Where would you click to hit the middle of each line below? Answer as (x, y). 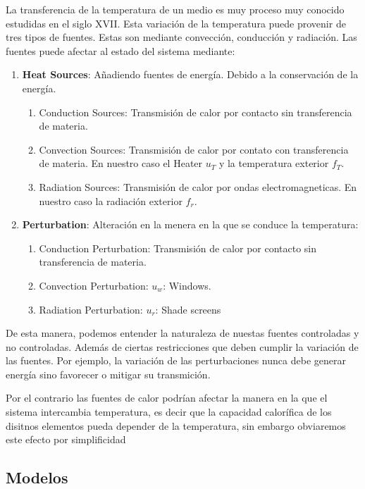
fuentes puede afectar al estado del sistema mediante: (120, 50)
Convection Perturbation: (94, 285)
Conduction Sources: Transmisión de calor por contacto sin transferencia (196, 112)
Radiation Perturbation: (91, 309)
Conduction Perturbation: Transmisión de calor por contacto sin (178, 248)
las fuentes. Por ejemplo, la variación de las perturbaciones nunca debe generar (176, 360)
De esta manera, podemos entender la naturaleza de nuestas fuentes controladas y (182, 333)
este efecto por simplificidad (66, 439)
